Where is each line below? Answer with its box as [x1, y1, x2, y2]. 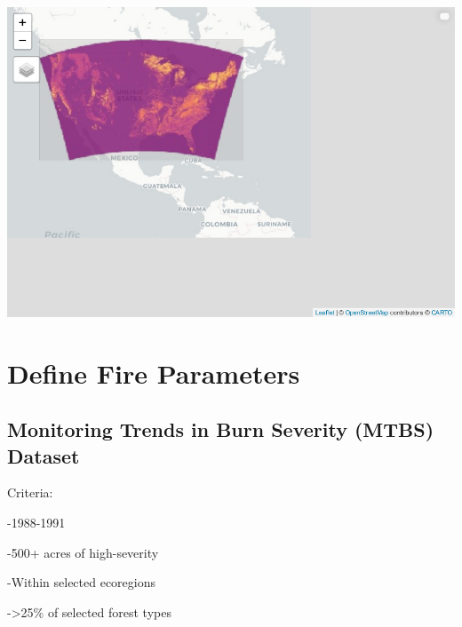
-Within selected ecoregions [7, 573, 156, 591]
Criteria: [7, 483, 53, 502]
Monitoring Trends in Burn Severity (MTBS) [7, 416, 434, 443]
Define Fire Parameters [7, 354, 300, 391]
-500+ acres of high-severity [7, 543, 159, 561]
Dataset [7, 441, 80, 469]
